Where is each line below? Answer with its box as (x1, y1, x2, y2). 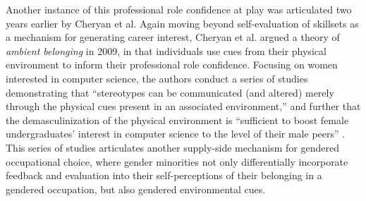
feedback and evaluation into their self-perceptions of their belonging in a (6, 168, 322, 183)
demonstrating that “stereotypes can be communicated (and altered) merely (6, 85, 334, 99)
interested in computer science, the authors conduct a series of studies (6, 71, 308, 85)
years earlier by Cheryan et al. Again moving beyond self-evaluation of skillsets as (6, 16, 359, 30)
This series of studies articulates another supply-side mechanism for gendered (6, 140, 339, 154)
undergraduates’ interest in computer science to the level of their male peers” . (6, 126, 346, 141)
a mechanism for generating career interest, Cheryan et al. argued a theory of (6, 30, 340, 44)
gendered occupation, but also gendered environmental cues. (6, 181, 266, 196)
